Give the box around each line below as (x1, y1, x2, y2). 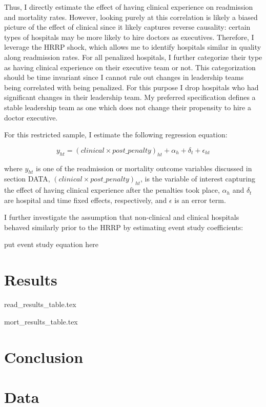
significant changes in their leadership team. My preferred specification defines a (4, 92, 256, 103)
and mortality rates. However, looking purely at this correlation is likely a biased (4, 11, 258, 22)
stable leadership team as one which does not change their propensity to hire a (4, 101, 251, 112)
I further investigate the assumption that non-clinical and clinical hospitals (4, 212, 239, 222)
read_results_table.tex (4, 299, 76, 310)
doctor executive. (4, 112, 58, 123)
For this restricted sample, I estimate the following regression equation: (4, 129, 228, 140)
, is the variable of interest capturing (140, 173, 255, 184)
